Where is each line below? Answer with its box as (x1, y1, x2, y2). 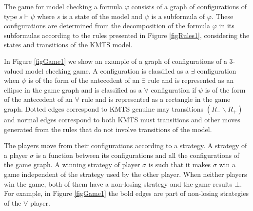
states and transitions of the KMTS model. (4, 39, 133, 50)
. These (211, 11, 234, 21)
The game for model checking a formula (4, 1, 123, 11)
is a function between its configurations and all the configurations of (36, 150, 239, 160)
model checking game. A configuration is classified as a (25, 65, 189, 76)
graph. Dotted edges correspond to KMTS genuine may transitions (4, 103, 204, 114)
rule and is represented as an (148, 75, 234, 85)
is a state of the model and (62, 11, 143, 21)
